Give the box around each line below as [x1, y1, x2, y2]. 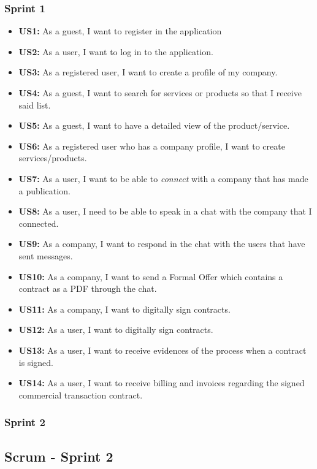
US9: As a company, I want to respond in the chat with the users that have [18, 237, 305, 250]
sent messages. [18, 249, 73, 262]
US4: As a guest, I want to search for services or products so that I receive [18, 86, 302, 99]
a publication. [18, 184, 71, 197]
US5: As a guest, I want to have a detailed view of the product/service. [18, 119, 290, 132]
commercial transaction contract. [18, 388, 143, 401]
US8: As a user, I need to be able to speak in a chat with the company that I [18, 205, 312, 218]
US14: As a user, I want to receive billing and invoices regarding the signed [18, 376, 305, 389]
